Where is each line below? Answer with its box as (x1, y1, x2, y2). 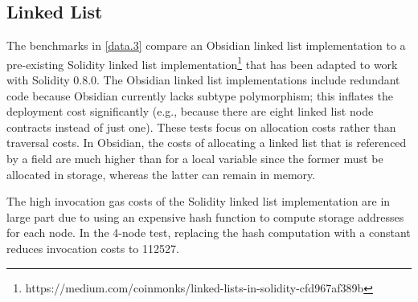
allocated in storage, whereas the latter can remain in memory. (6, 165, 316, 182)
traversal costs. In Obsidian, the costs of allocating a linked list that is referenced (6, 134, 407, 151)
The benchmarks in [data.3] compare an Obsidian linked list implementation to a (6, 37, 406, 54)
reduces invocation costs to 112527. (6, 239, 179, 256)
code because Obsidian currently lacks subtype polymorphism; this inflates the (6, 87, 393, 104)
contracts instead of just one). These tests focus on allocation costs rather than (6, 118, 396, 135)
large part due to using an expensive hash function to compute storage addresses (6, 208, 404, 225)
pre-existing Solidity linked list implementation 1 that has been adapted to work (6, 53, 398, 72)
